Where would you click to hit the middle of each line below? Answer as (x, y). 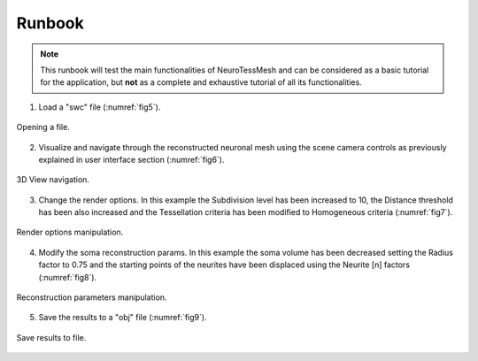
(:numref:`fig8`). (68, 277)
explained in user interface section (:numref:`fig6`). (131, 159)
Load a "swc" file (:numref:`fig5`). (100, 107)
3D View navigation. (53, 180)
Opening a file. (43, 127)
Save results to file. (51, 337)
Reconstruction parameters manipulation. (92, 297)
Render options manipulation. (70, 232)
